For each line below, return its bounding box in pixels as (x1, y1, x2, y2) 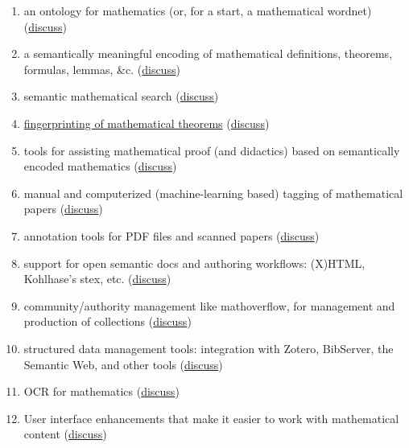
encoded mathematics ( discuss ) (23, 158, 177, 175)
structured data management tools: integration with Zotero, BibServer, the (23, 339, 394, 356)
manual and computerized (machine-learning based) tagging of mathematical (23, 184, 403, 201)
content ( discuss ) (23, 425, 107, 442)
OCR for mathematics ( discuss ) (23, 383, 180, 400)
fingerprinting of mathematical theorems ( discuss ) (23, 114, 270, 131)
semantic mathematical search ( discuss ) (23, 88, 219, 105)
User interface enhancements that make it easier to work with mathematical (23, 409, 399, 426)
